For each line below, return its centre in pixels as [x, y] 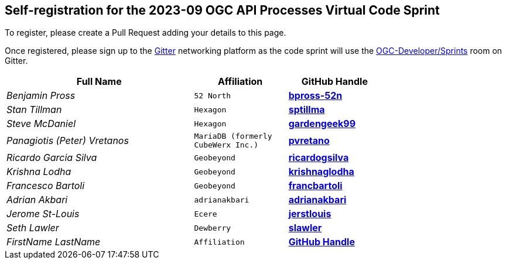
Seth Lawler [33, 228]
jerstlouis [310, 214]
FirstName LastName [54, 242]
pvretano [309, 141]
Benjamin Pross [41, 96]
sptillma [307, 110]
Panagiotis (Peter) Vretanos [68, 141]
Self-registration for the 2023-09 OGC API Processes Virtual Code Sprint [222, 10]
